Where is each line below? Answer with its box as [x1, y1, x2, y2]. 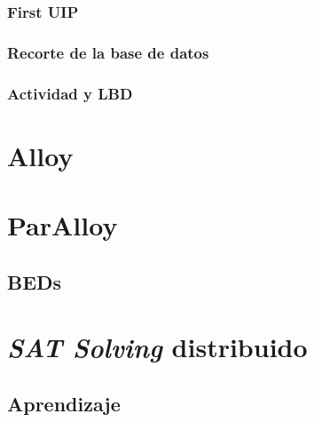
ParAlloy [7, 207, 118, 243]
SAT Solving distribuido [7, 329, 308, 366]
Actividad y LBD [7, 82, 133, 104]
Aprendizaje [7, 389, 121, 417]
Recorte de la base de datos [7, 41, 209, 63]
